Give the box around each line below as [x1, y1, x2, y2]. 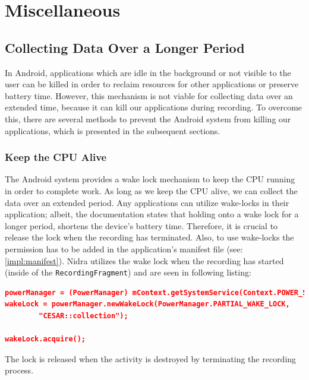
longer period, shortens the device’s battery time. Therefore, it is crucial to [5, 219, 278, 232]
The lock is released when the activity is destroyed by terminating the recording [5, 352, 297, 365]
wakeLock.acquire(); [5, 335, 86, 344]
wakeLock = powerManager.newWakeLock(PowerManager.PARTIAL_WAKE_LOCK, [5, 300, 290, 309]
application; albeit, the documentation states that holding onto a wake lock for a [5, 208, 299, 220]
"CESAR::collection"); [39, 311, 128, 320]
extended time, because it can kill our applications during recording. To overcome [5, 101, 302, 113]
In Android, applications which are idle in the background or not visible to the [5, 66, 291, 78]
